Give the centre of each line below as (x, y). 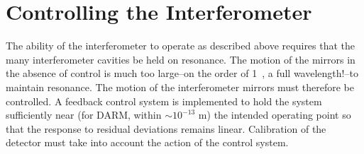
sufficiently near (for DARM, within (84, 115)
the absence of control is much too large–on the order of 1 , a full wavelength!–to (182, 73)
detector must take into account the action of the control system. (147, 142)
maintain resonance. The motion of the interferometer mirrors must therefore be (180, 87)
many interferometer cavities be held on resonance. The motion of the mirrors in (181, 59)
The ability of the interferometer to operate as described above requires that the (181, 46)
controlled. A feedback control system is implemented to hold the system (164, 101)
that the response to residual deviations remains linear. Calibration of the (166, 128)
